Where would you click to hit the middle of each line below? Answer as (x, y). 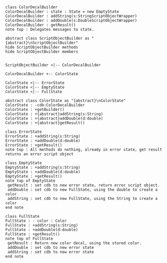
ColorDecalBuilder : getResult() (41, 25)
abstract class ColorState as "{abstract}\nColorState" (65, 101)
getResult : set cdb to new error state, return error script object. (83, 185)
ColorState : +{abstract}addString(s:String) (54, 114)
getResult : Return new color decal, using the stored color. (75, 243)
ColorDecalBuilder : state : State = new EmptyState (62, 12)
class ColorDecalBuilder (31, 7)
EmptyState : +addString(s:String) (43, 167)
